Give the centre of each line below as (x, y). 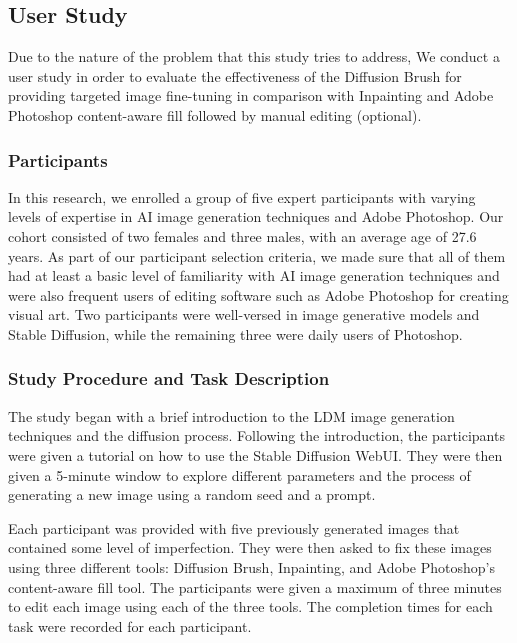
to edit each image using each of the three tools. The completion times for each (250, 606)
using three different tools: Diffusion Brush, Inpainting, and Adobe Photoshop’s (251, 566)
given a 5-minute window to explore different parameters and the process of (239, 474)
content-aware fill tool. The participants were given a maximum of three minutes (255, 586)
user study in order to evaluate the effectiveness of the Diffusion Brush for (235, 75)
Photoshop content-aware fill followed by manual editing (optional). (215, 114)
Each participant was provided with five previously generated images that (234, 527)
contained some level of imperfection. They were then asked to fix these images (250, 547)
